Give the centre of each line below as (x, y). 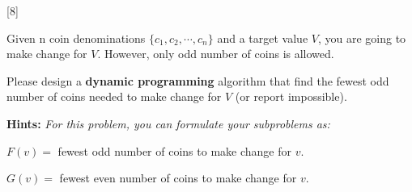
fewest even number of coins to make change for (178, 178)
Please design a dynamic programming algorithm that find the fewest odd (198, 80)
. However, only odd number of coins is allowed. (216, 54)
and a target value (263, 38)
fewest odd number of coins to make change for (174, 150)
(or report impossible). (291, 96)
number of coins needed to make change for (114, 96)
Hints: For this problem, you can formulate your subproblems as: (168, 123)
